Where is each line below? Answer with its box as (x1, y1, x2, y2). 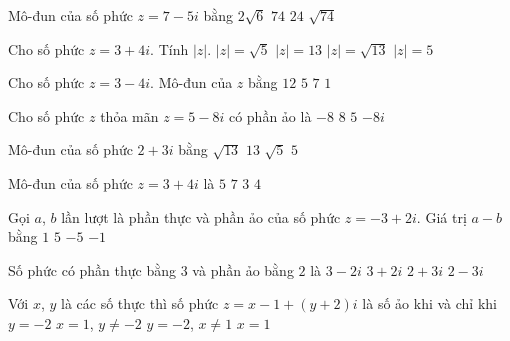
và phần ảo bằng (192, 259, 294, 280)
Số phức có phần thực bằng (8, 259, 177, 280)
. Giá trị (416, 206, 467, 227)
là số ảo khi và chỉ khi (362, 293, 497, 314)
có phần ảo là (228, 105, 312, 126)
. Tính (150, 38, 189, 59)
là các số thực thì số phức (61, 293, 219, 314)
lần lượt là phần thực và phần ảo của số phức (61, 206, 341, 227)
